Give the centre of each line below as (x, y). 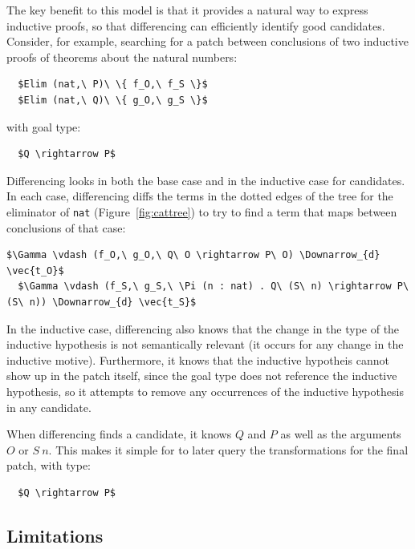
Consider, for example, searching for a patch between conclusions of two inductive (207, 41)
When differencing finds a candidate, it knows (119, 434)
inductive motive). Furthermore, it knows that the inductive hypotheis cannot (198, 359)
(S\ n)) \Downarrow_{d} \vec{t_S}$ (102, 302)
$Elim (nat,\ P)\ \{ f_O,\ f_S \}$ (113, 85)
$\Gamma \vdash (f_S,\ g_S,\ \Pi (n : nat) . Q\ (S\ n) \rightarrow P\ (214, 287)
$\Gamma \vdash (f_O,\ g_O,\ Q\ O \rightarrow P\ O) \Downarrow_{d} (193, 255)
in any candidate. (49, 407)
